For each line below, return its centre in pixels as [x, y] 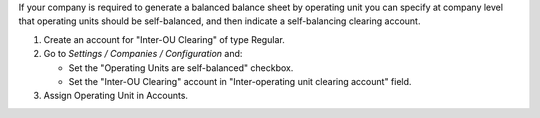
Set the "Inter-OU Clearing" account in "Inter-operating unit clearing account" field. [240, 81]
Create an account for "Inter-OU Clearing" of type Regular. [164, 39]
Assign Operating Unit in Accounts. [116, 96]
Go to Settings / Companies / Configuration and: [143, 54]
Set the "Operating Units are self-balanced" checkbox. [181, 67]
